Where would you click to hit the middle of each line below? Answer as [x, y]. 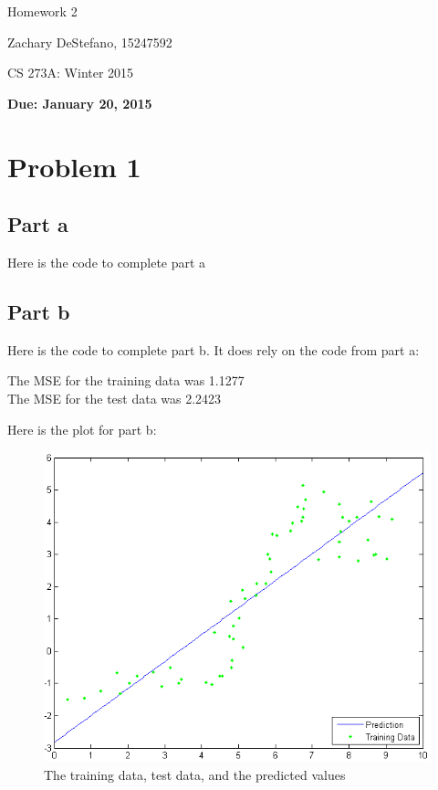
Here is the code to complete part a [107, 262]
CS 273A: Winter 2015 [71, 73]
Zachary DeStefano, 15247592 [90, 42]
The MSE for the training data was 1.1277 [126, 380]
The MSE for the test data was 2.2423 [115, 398]
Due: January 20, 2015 [80, 103]
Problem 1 [74, 166]
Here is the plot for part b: [82, 429]
